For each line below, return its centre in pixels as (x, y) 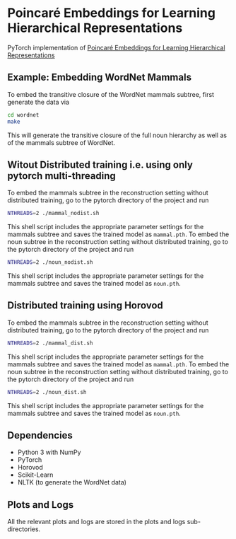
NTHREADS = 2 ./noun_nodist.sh (50, 262)
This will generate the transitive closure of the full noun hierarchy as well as (117, 135)
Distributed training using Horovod (85, 306)
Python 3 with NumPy (49, 452)
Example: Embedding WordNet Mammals (100, 77)
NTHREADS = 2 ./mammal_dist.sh (50, 343)
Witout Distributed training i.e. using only (100, 164)
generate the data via (38, 102)
